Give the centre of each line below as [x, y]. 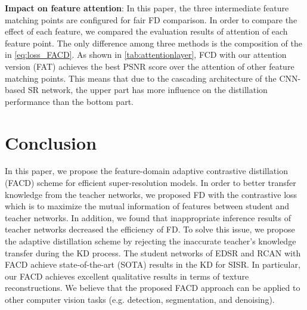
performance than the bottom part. [69, 101]
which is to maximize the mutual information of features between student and [147, 206]
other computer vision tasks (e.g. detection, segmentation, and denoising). [140, 299]
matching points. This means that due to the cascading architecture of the [141, 78]
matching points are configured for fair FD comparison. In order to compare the [151, 19]
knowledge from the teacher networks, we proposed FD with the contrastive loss [151, 194]
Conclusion [51, 142]
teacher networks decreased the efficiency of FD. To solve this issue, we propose [150, 229]
